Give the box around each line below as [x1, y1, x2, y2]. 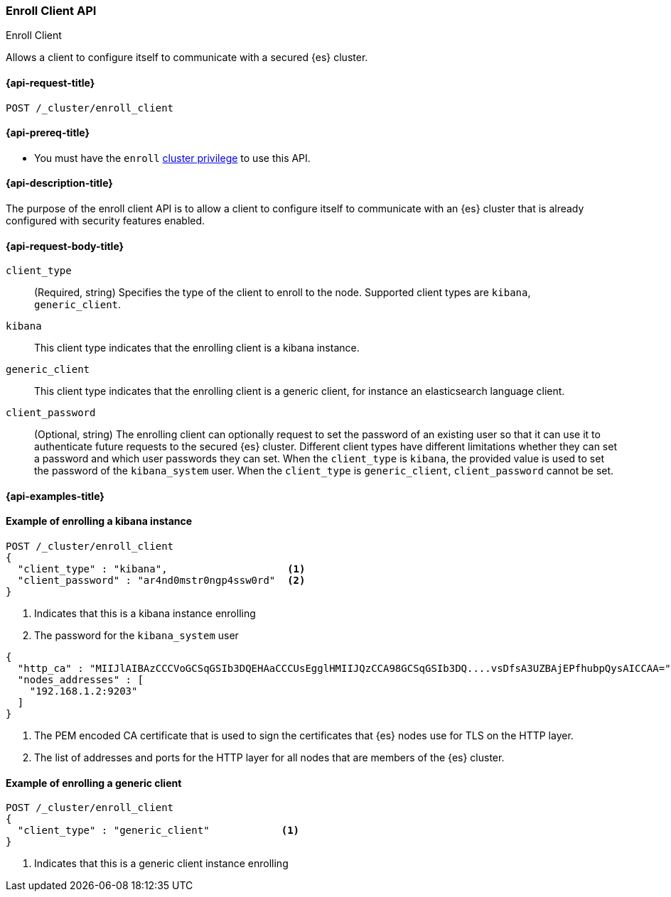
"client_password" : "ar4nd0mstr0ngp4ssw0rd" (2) [17, 575, 306, 587]
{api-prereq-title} [6, 126, 90, 139]
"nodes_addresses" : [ [17, 674, 144, 686]
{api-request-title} [6, 76, 95, 89]
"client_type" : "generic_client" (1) [17, 825, 300, 837]
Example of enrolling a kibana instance [6, 515, 193, 528]
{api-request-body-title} [6, 239, 124, 252]
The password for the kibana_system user [34, 629, 239, 642]
